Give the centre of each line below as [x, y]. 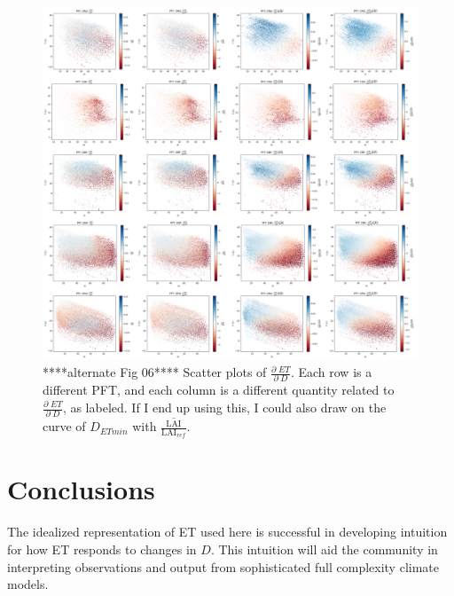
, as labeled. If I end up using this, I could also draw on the [224, 407]
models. [28, 584]
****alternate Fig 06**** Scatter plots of [155, 372]
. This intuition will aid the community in [324, 549]
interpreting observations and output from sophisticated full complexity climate [223, 566]
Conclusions [81, 489]
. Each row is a [331, 372]
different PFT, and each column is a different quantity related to [219, 390]
